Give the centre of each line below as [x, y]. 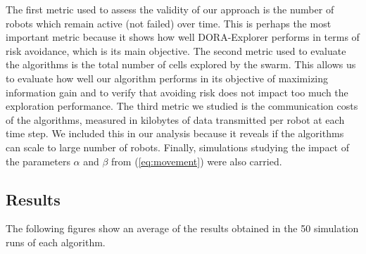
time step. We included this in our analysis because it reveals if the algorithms [175, 133]
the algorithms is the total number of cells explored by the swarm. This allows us [181, 64]
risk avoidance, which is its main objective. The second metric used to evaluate [176, 50]
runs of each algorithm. [56, 242]
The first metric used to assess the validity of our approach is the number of [170, 9]
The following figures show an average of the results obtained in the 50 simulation [182, 228]
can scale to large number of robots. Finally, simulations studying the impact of [177, 147]
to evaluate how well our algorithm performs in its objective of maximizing [167, 78]
